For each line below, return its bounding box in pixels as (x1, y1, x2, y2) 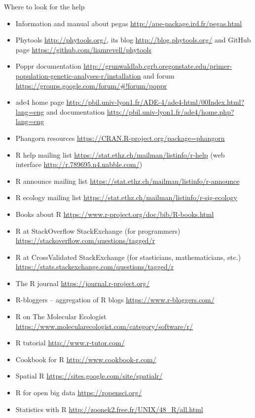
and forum (143, 70, 175, 81)
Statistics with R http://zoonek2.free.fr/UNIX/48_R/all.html (15, 404, 203, 414)
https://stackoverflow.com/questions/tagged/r (15, 235, 155, 246)
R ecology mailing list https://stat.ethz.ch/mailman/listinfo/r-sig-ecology (15, 192, 237, 203)
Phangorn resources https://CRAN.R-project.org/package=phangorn (15, 132, 225, 143)
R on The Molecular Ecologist (15, 311, 107, 322)
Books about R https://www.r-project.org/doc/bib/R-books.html (15, 209, 214, 219)
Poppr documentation (15, 61, 81, 71)
